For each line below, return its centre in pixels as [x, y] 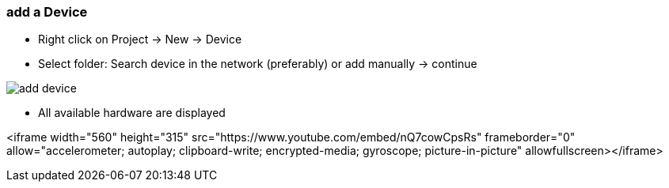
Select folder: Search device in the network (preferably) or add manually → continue [258, 64]
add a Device [47, 12]
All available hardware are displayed [132, 113]
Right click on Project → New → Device [140, 39]
